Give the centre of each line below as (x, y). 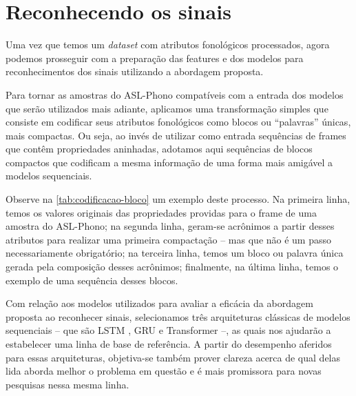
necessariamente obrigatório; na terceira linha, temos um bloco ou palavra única (175, 253)
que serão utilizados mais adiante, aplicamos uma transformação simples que (167, 108)
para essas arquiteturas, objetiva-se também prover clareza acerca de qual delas (173, 357)
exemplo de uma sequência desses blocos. (92, 280)
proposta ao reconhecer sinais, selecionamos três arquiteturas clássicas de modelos (178, 316)
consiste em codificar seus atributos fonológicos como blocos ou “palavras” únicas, (178, 122)
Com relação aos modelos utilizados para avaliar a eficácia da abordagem (159, 303)
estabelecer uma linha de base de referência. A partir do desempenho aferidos (169, 344)
